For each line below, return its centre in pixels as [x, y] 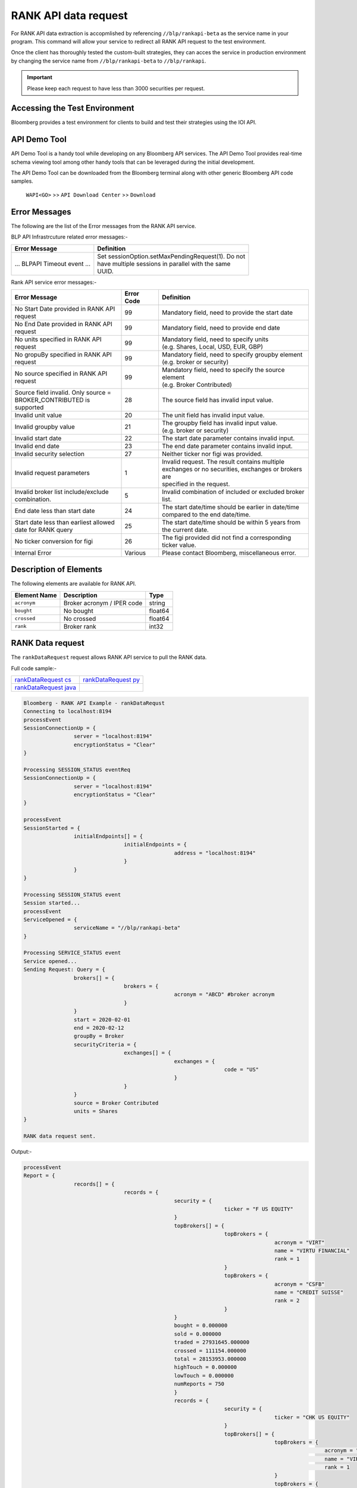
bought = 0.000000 [201, 1326]
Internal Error [33, 552]
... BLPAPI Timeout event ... [53, 264]
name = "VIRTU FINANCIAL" [312, 1251]
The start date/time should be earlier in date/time [231, 507]
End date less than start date [55, 511]
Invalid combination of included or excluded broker [233, 492]
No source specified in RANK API [61, 373]
